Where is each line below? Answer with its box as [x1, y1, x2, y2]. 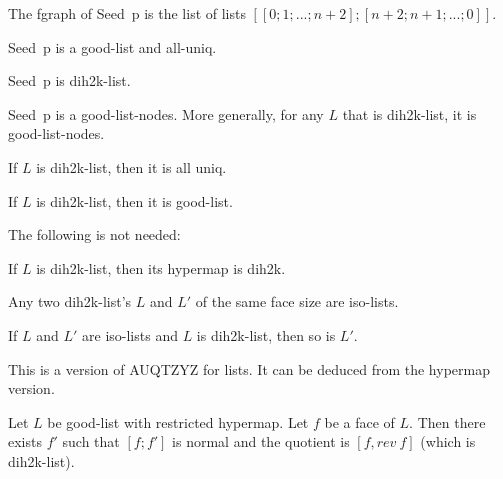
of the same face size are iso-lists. [195, 291, 399, 312]
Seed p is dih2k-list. [8, 70, 131, 91]
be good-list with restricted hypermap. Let [47, 411, 309, 432]
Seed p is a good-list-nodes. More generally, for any [8, 103, 324, 124]
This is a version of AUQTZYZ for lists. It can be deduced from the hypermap [8, 358, 490, 379]
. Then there [409, 411, 486, 432]
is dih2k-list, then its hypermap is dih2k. [36, 257, 286, 278]
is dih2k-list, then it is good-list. [36, 190, 233, 211]
